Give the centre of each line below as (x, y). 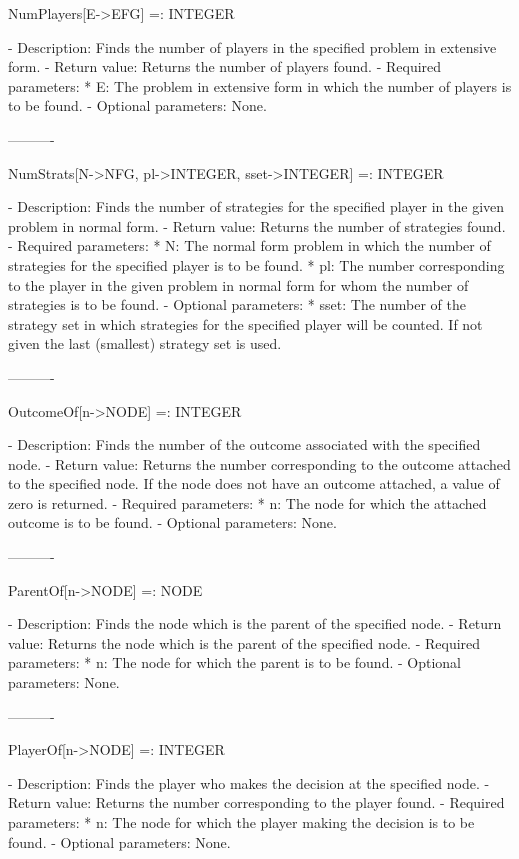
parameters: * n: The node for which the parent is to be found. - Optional (234, 662)
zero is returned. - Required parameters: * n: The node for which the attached (247, 502)
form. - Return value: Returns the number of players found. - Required (225, 66)
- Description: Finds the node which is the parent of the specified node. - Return (255, 623)
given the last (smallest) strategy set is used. (145, 343)
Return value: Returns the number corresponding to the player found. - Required (256, 802)
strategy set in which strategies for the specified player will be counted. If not (245, 323)
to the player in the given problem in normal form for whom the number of (238, 284)
